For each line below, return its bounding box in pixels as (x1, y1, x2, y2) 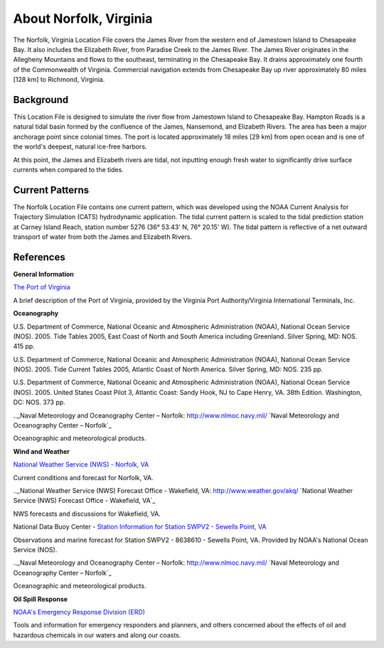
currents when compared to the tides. (13, 165, 124, 174)
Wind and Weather (13, 447, 70, 455)
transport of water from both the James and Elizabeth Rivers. (13, 233, 192, 241)
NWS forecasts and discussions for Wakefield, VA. (13, 509, 161, 518)
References (13, 251, 65, 263)
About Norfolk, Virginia (13, 11, 153, 26)
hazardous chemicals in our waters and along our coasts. (13, 630, 181, 639)
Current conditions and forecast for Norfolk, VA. (13, 473, 154, 482)
